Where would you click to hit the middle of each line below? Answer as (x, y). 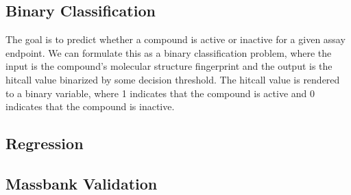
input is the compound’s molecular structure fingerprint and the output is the (169, 66)
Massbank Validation (82, 183)
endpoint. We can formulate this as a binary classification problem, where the (169, 52)
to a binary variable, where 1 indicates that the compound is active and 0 (160, 93)
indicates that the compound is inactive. (90, 106)
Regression (45, 143)
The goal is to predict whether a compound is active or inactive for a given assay (175, 39)
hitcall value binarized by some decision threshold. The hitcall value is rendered (173, 79)
